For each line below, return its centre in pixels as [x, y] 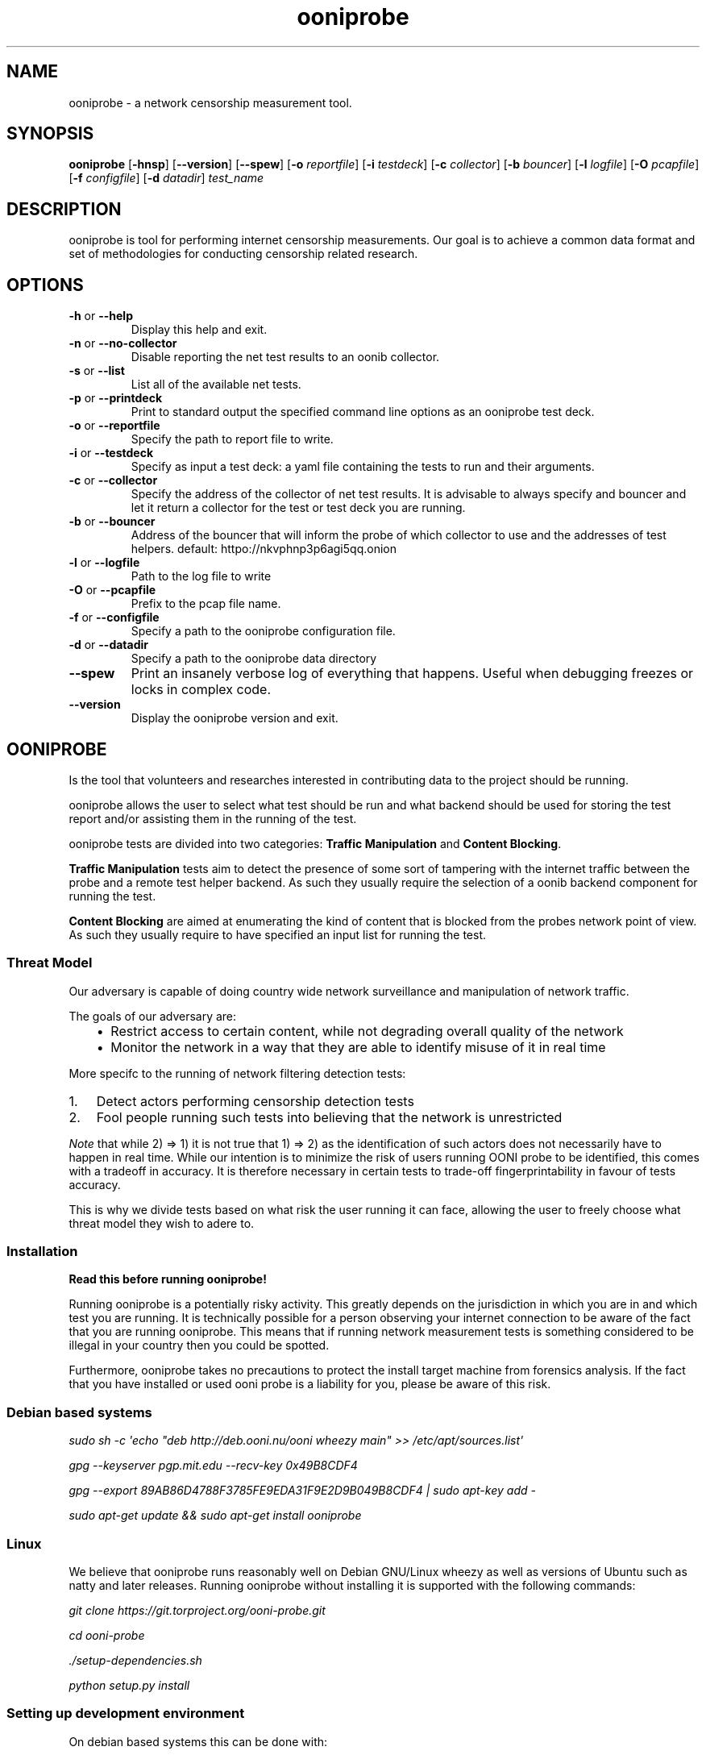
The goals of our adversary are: [153, 1016]
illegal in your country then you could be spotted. [199, 1345]
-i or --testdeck [111, 453]
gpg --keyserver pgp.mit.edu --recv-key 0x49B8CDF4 [213, 1466]
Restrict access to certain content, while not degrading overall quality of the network [367, 1031]
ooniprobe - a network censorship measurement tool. [210, 102]
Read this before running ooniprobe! [168, 1279]
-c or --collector [113, 480]
